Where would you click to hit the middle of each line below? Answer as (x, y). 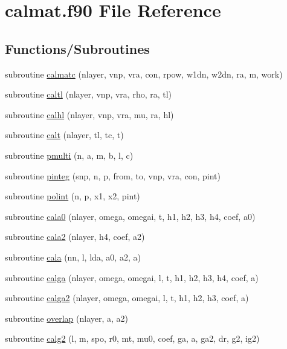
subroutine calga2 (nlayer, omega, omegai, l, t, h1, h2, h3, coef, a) (127, 298)
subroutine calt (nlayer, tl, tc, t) (64, 135)
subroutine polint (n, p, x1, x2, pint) (73, 196)
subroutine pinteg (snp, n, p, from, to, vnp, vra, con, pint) (113, 175)
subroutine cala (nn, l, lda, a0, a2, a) (73, 257)
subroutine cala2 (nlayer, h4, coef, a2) (75, 237)
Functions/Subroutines (77, 48)
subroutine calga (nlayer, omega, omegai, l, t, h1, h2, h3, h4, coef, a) (132, 277)
